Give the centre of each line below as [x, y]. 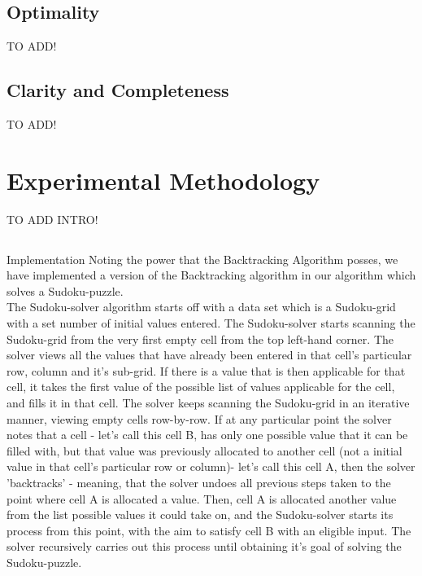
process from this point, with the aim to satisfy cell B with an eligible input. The [209, 530]
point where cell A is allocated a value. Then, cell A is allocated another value [202, 498]
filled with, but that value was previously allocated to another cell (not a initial [204, 450]
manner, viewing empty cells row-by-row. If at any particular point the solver [199, 418]
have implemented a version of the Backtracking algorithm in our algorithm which [211, 275]
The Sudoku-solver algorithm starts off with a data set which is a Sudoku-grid [201, 307]
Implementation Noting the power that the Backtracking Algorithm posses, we [202, 259]
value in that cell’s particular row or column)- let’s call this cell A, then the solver [211, 466]
